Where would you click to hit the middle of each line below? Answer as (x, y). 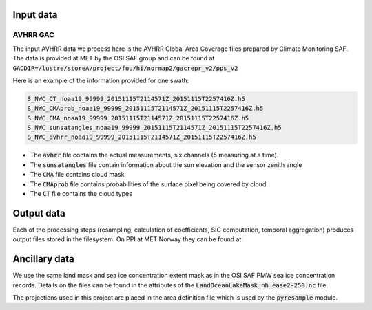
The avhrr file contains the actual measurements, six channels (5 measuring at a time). (154, 155)
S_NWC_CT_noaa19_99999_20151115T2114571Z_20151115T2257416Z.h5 (136, 99)
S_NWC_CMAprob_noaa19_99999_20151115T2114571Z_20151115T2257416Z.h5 (145, 109)
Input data (35, 15)
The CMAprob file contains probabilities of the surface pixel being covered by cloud (148, 184)
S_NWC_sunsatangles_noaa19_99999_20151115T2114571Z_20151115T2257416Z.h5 (154, 128)
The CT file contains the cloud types (81, 194)
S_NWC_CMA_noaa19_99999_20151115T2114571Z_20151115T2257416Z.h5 (138, 118)
